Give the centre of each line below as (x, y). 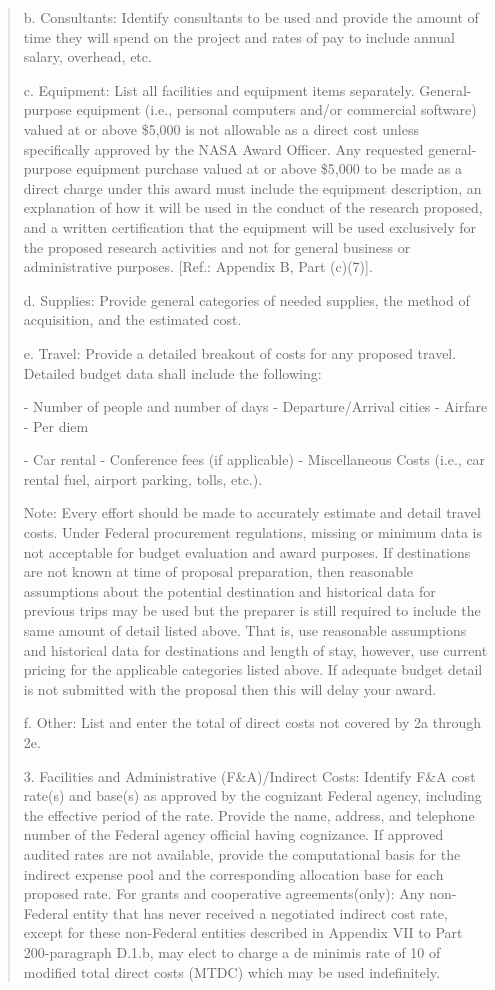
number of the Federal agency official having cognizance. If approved (233, 834)
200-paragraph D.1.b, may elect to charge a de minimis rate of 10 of (232, 951)
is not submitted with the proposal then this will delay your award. (230, 688)
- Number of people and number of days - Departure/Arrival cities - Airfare (255, 406)
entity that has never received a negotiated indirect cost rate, (260, 912)
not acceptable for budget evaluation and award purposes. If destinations (247, 551)
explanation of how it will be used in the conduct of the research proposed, (253, 207)
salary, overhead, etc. (87, 56)
